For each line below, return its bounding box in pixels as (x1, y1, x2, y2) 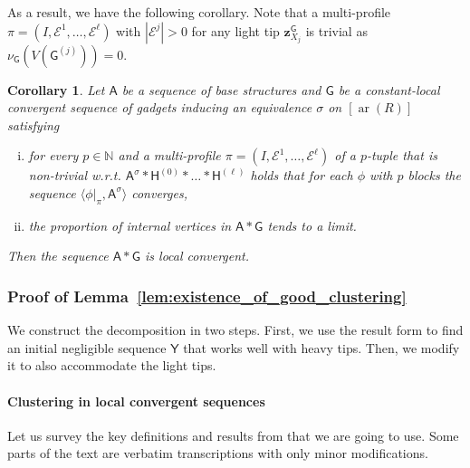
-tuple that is (366, 146, 437, 165)
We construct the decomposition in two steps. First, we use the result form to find (7, 320, 464, 339)
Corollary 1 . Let (7, 80, 105, 99)
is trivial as (305, 21, 368, 40)
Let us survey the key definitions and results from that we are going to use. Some (7, 425, 459, 444)
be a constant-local (338, 80, 440, 99)
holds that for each (250, 166, 353, 185)
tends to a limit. (267, 215, 357, 234)
